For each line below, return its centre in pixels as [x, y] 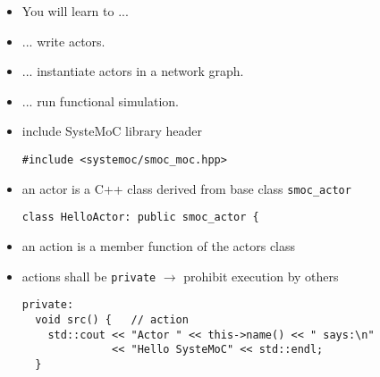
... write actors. [63, 41]
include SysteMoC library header [112, 131]
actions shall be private [89, 276]
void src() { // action [112, 319]
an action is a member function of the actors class [159, 245]
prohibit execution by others [261, 276]
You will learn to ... [75, 11]
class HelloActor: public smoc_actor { [140, 218]
